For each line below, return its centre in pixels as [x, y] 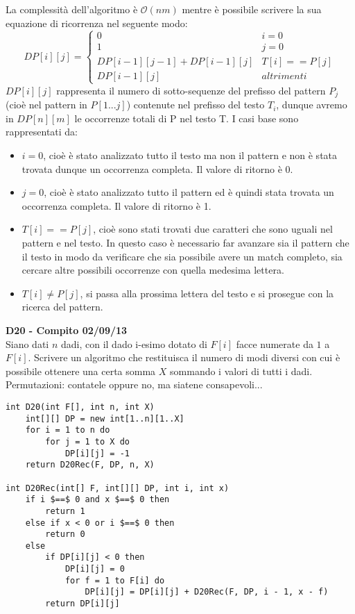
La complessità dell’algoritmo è [72, 9]
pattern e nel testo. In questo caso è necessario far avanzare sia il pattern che [185, 243]
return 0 [65, 534]
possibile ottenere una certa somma [81, 371]
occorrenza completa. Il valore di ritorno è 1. [116, 205]
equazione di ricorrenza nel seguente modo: [97, 23]
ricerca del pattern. [62, 307]
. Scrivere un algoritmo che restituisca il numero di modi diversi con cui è [184, 357]
